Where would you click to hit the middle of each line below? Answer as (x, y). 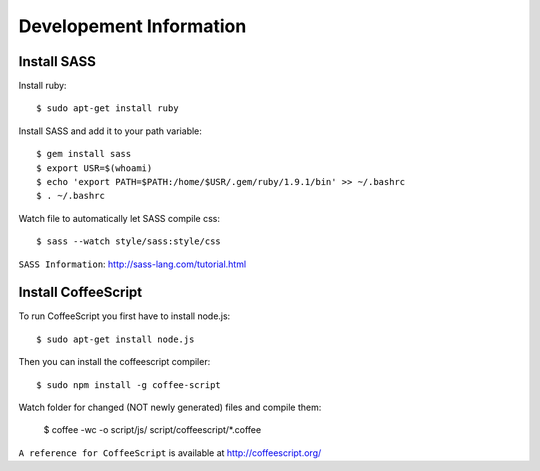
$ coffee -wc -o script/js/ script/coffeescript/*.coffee (152, 430)
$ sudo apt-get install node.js (115, 339)
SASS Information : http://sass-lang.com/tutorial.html (132, 264)
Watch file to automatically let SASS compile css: (119, 218)
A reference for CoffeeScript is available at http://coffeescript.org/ (170, 452)
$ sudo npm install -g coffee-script (129, 384)
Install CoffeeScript (80, 292)
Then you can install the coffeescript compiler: (114, 362)
